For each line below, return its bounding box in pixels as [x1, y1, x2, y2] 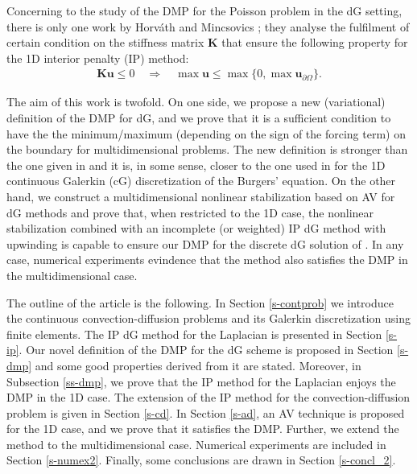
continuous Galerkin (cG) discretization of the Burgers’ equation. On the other [6, 172, 396, 189]
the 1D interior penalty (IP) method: [6, 49, 189, 66]
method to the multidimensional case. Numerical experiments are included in [6, 435, 386, 452]
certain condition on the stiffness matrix [6, 34, 204, 51]
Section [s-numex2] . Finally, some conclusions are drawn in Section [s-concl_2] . [6, 451, 396, 468]
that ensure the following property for [221, 34, 408, 51]
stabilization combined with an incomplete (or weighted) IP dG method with [6, 220, 386, 237]
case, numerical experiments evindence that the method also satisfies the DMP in [6, 251, 408, 268]
